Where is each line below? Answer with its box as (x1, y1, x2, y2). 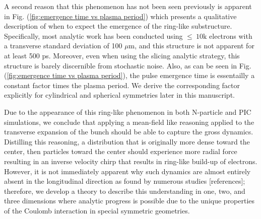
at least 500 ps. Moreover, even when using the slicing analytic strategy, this (4, 50, 240, 60)
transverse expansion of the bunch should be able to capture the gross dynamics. (4, 126, 253, 137)
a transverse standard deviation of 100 (4, 40, 122, 51)
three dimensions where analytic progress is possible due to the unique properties (4, 195, 255, 206)
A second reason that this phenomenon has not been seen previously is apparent (4, 1, 252, 11)
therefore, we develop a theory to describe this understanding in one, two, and (4, 185, 245, 196)
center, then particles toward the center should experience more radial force (4, 146, 237, 157)
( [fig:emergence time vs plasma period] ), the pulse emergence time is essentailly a (4, 70, 255, 81)
